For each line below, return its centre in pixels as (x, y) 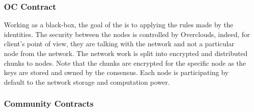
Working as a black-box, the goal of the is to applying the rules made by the (119, 25)
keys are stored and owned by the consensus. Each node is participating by (116, 72)
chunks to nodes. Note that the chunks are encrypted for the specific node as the (125, 63)
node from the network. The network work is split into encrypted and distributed (126, 53)
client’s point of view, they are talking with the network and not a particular (119, 44)
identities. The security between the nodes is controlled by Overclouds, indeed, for (127, 34)
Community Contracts (49, 103)
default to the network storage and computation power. (87, 82)
